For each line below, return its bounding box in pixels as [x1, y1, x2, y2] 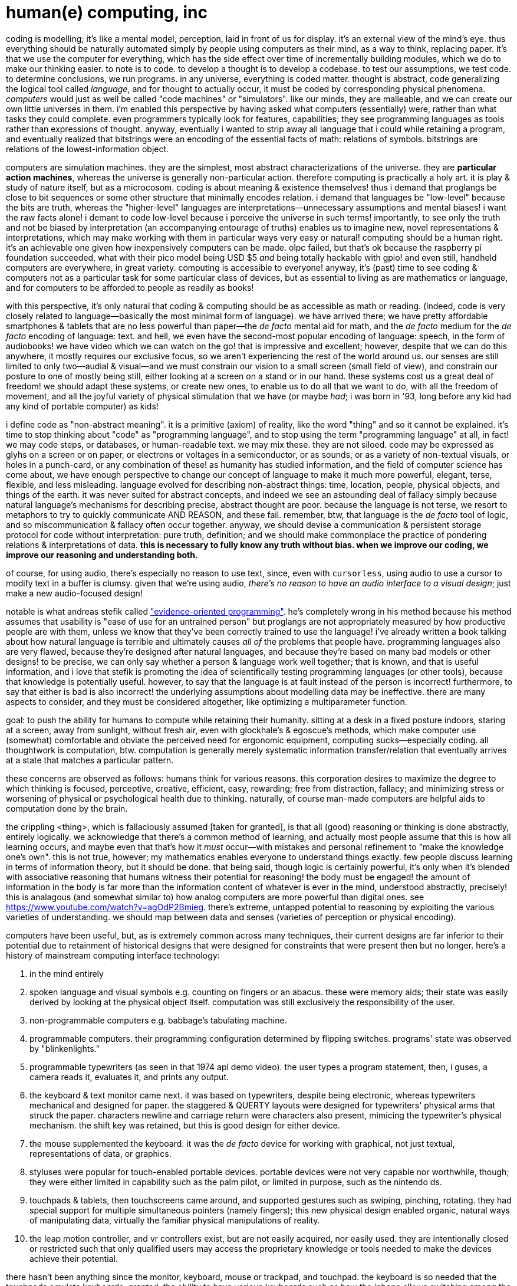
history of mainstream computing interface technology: [6, 950, 220, 960]
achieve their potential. [29, 1253, 118, 1264]
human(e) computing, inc [6, 2, 208, 22]
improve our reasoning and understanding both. [6, 549, 198, 560]
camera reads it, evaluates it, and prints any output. [29, 1071, 229, 1082]
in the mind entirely [29, 968, 104, 979]
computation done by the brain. [6, 803, 128, 813]
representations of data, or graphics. [29, 1148, 172, 1159]
